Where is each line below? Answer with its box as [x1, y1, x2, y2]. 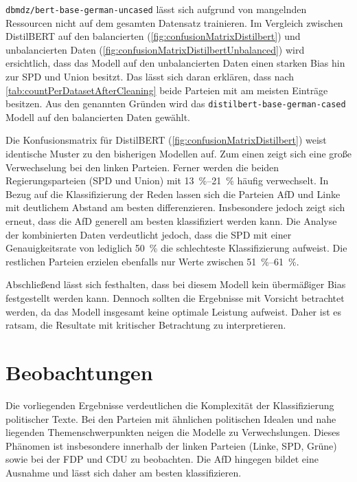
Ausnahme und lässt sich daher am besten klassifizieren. [5, 465, 242, 479]
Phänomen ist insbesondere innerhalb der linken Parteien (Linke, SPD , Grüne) [5, 438, 337, 452]
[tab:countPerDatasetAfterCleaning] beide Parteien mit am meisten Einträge [5, 83, 328, 97]
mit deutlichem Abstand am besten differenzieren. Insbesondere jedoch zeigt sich [5, 200, 345, 215]
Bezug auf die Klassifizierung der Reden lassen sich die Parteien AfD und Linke [5, 186, 341, 201]
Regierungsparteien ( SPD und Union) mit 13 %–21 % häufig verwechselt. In [5, 173, 329, 188]
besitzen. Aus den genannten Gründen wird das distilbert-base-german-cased [5, 96, 346, 111]
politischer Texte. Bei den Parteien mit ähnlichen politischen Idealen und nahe [5, 411, 336, 426]
